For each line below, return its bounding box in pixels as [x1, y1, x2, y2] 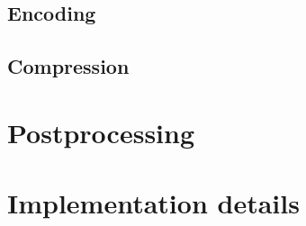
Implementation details [7, 185, 300, 221]
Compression [7, 52, 130, 80]
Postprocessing [7, 113, 195, 150]
